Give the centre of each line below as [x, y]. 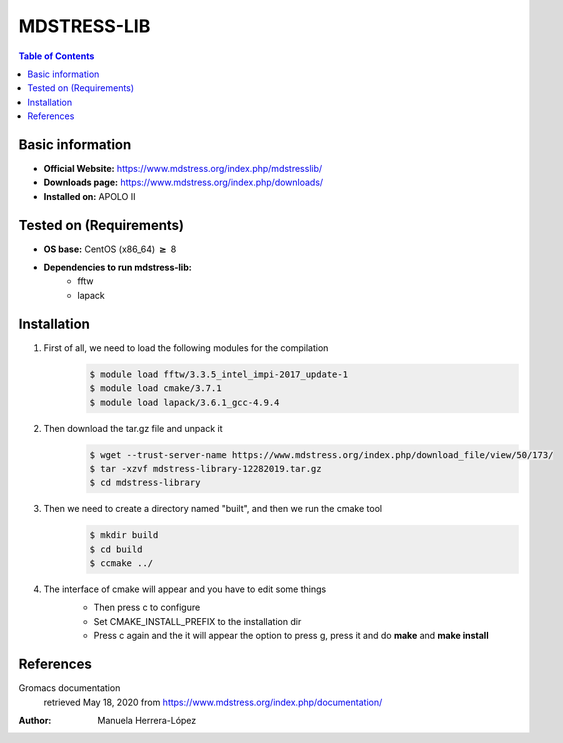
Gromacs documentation [69, 688]
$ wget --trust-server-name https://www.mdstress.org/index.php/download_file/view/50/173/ [321, 454]
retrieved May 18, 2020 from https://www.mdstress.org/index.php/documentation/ [213, 702]
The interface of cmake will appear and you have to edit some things [185, 589]
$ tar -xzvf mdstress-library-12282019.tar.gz [205, 468]
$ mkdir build [124, 535]
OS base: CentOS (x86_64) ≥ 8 [110, 249]
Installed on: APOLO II [89, 196]
